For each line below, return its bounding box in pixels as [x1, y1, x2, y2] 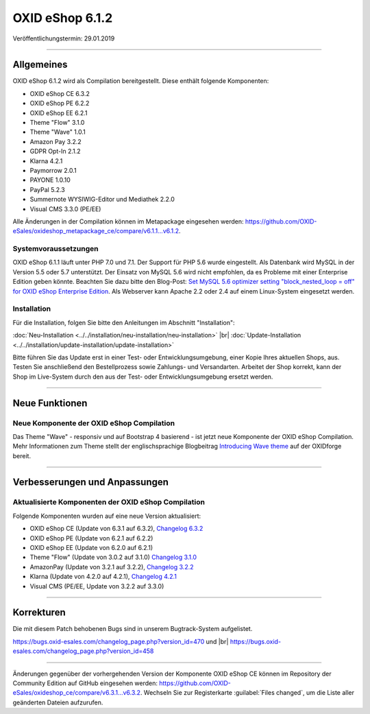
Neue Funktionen [12, 397, 88, 409]
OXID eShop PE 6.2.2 [29, 99, 90, 108]
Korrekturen [12, 607, 66, 619]
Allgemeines [12, 59, 68, 71]
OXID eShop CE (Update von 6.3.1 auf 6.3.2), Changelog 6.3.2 [29, 525, 203, 533]
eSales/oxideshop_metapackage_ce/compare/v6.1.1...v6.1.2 [12, 227, 180, 235]
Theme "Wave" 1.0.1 [29, 128, 86, 136]
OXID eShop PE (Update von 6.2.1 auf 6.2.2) [29, 534, 153, 542]
